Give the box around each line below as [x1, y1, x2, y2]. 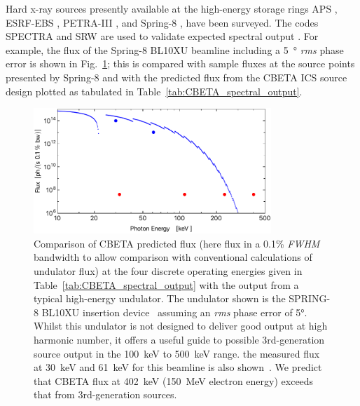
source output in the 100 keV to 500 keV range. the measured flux [34, 346, 320, 360]
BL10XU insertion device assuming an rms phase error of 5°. [41, 304, 307, 319]
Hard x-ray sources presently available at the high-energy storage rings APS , [6, 1, 338, 15]
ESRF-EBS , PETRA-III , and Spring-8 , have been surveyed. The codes [6, 15, 319, 29]
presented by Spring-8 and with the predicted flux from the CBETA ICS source [6, 69, 347, 84]
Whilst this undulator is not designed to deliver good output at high [34, 318, 328, 333]
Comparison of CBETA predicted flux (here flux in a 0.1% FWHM [34, 236, 320, 250]
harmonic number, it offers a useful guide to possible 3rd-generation [34, 332, 325, 346]
